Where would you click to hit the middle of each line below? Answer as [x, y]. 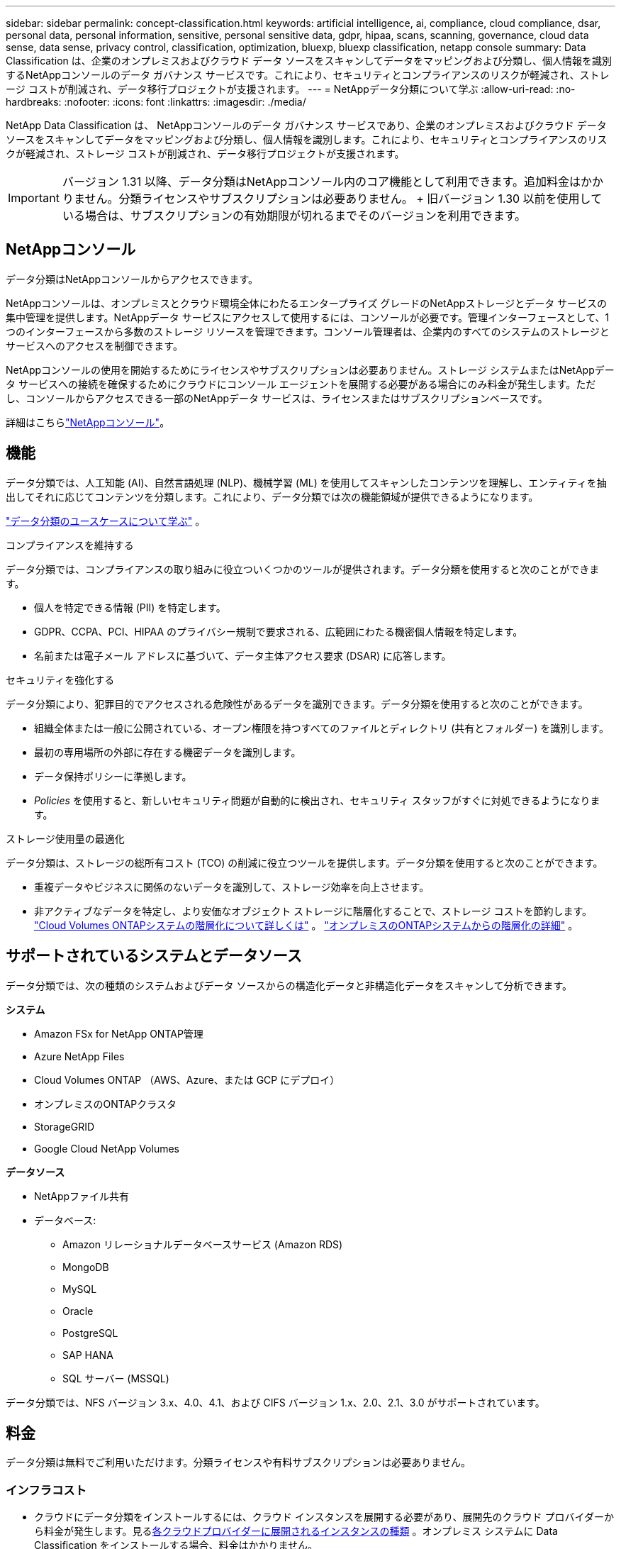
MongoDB [86, 1267]
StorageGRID [65, 1126]
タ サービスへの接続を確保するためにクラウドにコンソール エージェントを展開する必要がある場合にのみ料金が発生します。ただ [301, 384]
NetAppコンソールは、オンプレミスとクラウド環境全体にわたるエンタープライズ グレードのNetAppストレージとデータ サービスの [307, 303]
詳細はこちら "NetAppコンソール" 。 [88, 422]
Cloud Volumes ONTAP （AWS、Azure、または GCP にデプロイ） [187, 1079]
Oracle [78, 1311]
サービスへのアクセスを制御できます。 [94, 345]
